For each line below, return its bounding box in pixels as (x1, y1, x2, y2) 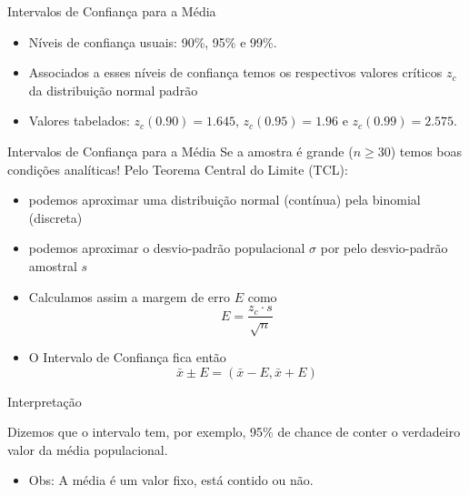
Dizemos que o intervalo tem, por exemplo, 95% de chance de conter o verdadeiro (7, 422, 461, 441)
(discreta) (28, 207, 83, 227)
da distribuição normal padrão (28, 80, 198, 99)
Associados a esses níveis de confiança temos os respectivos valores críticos (28, 63, 443, 82)
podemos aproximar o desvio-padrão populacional (28, 238, 305, 258)
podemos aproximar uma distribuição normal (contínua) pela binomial (28, 190, 421, 209)
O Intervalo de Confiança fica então (28, 347, 226, 366)
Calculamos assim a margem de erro (28, 287, 230, 306)
